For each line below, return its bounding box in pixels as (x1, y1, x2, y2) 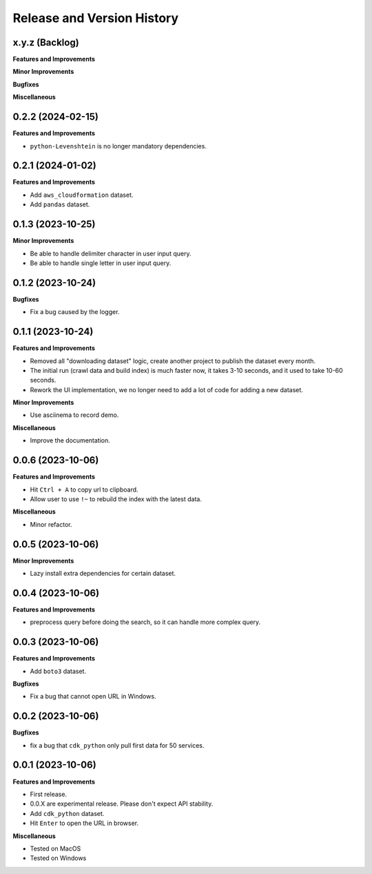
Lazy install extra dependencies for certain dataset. (30, 570, 176, 577)
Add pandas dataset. (30, 200, 90, 208)
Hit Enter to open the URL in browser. (30, 819, 139, 828)
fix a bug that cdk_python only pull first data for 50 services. (30, 741, 205, 749)
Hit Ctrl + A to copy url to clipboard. (30, 485, 138, 494)
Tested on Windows (30, 854, 87, 862)
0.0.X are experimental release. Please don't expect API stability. (30, 799, 214, 808)
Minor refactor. (30, 520, 72, 528)
